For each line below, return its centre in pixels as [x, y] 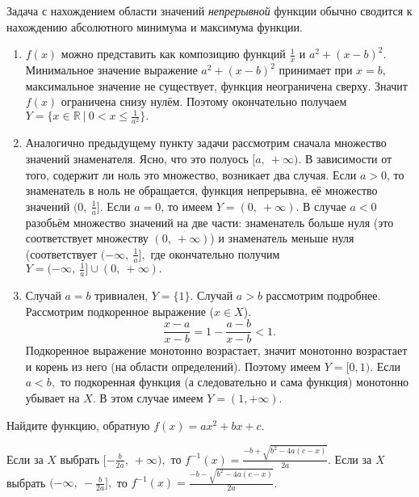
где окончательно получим [215, 253]
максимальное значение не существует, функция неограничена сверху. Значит [216, 85]
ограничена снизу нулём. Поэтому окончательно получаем [204, 101]
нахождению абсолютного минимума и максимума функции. [155, 26]
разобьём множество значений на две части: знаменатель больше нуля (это [209, 222]
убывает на [52, 398]
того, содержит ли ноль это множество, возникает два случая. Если [191, 174]
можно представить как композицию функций [173, 54]
